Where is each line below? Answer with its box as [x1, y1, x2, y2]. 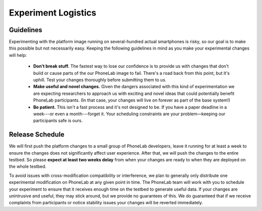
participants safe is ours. [33, 118, 83, 123]
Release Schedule [9, 130, 65, 139]
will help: [9, 52, 27, 58]
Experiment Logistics [9, 7, 97, 18]
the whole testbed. [9, 163, 47, 170]
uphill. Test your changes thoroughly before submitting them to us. [33, 77, 167, 83]
